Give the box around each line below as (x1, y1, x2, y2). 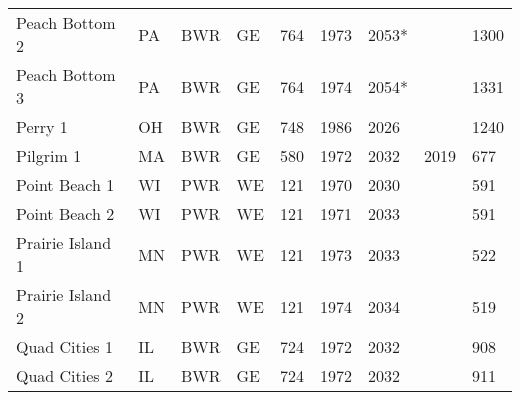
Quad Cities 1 (16, 335, 113, 358)
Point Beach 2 (16, 202, 115, 225)
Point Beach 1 (16, 173, 115, 196)
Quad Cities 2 (16, 364, 113, 387)
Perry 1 (16, 115, 68, 138)
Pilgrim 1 (16, 144, 82, 167)
